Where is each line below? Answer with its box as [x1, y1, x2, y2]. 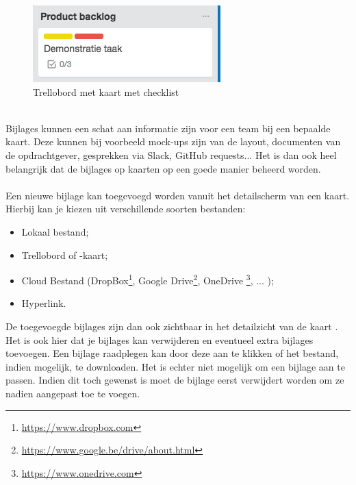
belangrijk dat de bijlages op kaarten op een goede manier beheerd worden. [5, 161, 321, 175]
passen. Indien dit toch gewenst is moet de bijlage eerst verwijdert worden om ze [5, 373, 344, 387]
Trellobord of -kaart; [21, 247, 108, 262]
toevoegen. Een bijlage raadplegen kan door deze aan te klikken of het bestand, [5, 346, 339, 360]
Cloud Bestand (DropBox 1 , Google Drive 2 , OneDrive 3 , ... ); [21, 271, 274, 287]
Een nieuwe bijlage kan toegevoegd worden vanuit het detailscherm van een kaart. [5, 188, 350, 202]
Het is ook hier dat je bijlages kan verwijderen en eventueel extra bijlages [5, 332, 314, 347]
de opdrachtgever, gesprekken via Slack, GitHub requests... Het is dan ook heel [5, 147, 337, 162]
